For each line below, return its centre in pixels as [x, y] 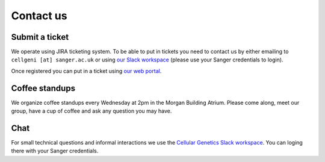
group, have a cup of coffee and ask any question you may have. [91, 111]
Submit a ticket [40, 37]
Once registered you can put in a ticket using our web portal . [86, 71]
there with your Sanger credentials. [55, 151]
